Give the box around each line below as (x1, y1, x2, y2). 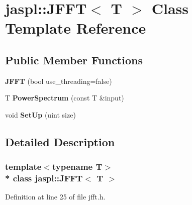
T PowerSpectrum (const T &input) (5, 92, 124, 103)
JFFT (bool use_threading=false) (5, 75, 112, 86)
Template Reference (5, 18, 146, 38)
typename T (52, 160, 103, 173)
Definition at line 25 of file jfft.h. (5, 191, 106, 202)
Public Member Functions (5, 52, 143, 67)
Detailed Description (5, 134, 115, 149)
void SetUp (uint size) (5, 109, 76, 120)
